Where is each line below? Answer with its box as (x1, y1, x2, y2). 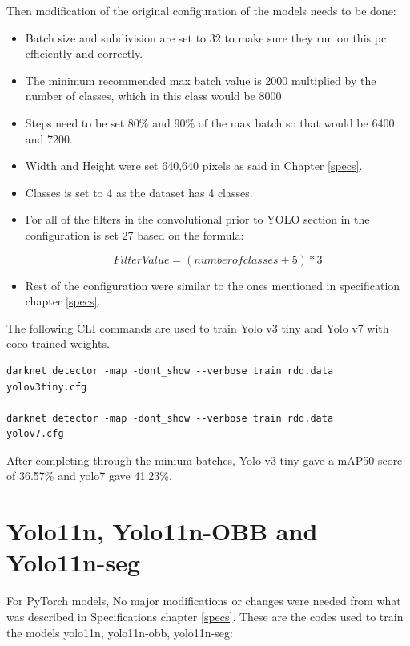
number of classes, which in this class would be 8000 (25, 87, 282, 104)
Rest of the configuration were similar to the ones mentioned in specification (25, 277, 400, 293)
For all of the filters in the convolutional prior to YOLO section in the (25, 211, 370, 228)
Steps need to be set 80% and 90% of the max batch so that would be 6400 (25, 114, 395, 131)
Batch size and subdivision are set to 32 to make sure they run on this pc (25, 29, 387, 46)
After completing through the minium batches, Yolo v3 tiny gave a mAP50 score (6, 451, 403, 468)
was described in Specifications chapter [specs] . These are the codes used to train (6, 608, 404, 624)
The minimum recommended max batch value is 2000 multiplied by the (25, 71, 376, 88)
